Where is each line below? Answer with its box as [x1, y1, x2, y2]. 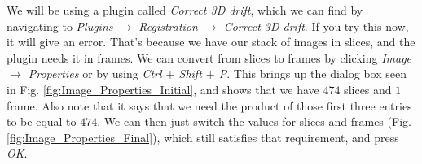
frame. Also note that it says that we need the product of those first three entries [7, 97, 412, 114]
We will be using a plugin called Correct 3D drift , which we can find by [7, 2, 363, 18]
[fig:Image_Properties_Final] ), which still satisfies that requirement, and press [7, 128, 399, 145]
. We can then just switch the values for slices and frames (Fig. [97, 113, 411, 130]
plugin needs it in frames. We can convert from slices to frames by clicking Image [7, 49, 412, 66]
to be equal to [7, 113, 77, 130]
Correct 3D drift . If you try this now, [223, 17, 409, 34]
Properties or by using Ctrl [28, 65, 162, 82]
